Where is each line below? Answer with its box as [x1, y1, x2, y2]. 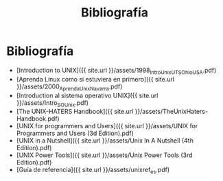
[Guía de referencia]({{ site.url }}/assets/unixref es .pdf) [16, 166, 169, 176]
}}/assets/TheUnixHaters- [134, 108, 209, 116]
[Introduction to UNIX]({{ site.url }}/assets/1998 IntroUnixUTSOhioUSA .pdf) [16, 66, 217, 76]
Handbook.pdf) [16, 114, 60, 123]
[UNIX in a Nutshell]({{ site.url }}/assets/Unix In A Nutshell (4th [16, 136, 193, 145]
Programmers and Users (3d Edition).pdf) [16, 129, 134, 138]
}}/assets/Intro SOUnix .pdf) [16, 98, 89, 108]
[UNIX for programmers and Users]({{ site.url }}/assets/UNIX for [16, 122, 198, 130]
